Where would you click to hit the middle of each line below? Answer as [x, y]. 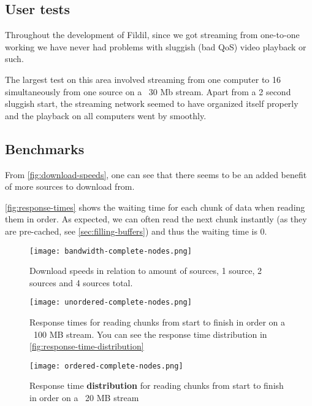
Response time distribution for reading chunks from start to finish [157, 385]
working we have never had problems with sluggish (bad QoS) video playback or [156, 46]
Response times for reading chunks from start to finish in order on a [158, 322]
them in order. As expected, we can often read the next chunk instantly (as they [156, 219]
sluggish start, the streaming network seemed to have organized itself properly [152, 103]
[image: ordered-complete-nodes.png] [106, 366]
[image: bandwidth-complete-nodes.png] [111, 251]
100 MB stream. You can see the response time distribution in [150, 334]
